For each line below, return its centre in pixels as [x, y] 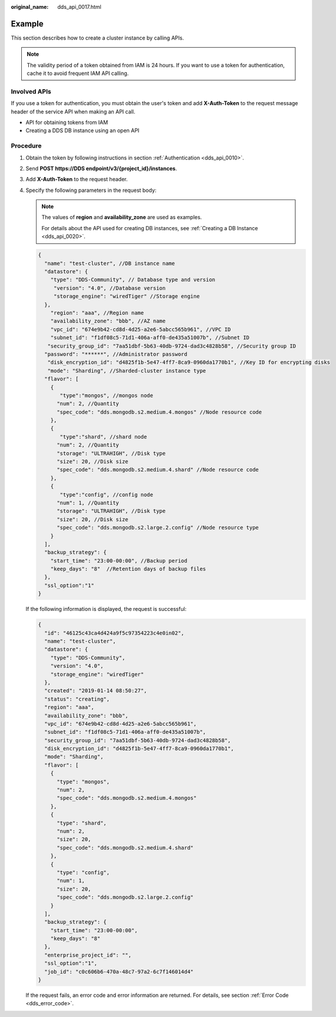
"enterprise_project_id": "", [88, 955]
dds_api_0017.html [79, 7]
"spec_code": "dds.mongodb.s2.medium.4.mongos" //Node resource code [159, 412]
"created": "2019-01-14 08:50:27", [96, 691]
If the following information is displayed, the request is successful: [106, 609]
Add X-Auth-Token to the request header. [77, 179]
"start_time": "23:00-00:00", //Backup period [119, 560]
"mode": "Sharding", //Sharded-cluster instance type [127, 371]
